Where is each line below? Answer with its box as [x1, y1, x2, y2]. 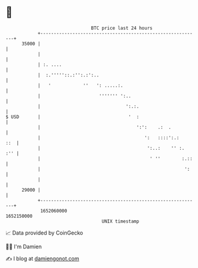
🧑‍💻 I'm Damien [5, 243, 42, 250]
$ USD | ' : [5, 113, 140, 120]
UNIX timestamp [101, 218, 140, 224]
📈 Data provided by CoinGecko [5, 229, 83, 236]
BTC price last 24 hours [91, 25, 153, 31]
